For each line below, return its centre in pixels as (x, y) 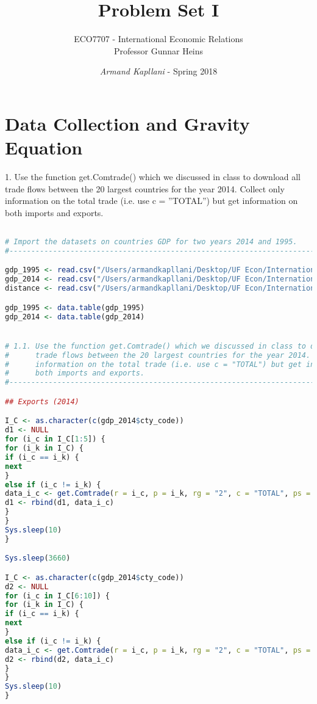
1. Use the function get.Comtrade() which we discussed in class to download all (153, 177)
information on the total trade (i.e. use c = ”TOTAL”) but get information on (151, 201)
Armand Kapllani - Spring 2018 (158, 71)
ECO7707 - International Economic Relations (158, 39)
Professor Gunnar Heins (158, 50)
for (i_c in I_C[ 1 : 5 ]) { (55, 439)
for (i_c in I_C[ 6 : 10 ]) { (57, 596)
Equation (44, 147)
